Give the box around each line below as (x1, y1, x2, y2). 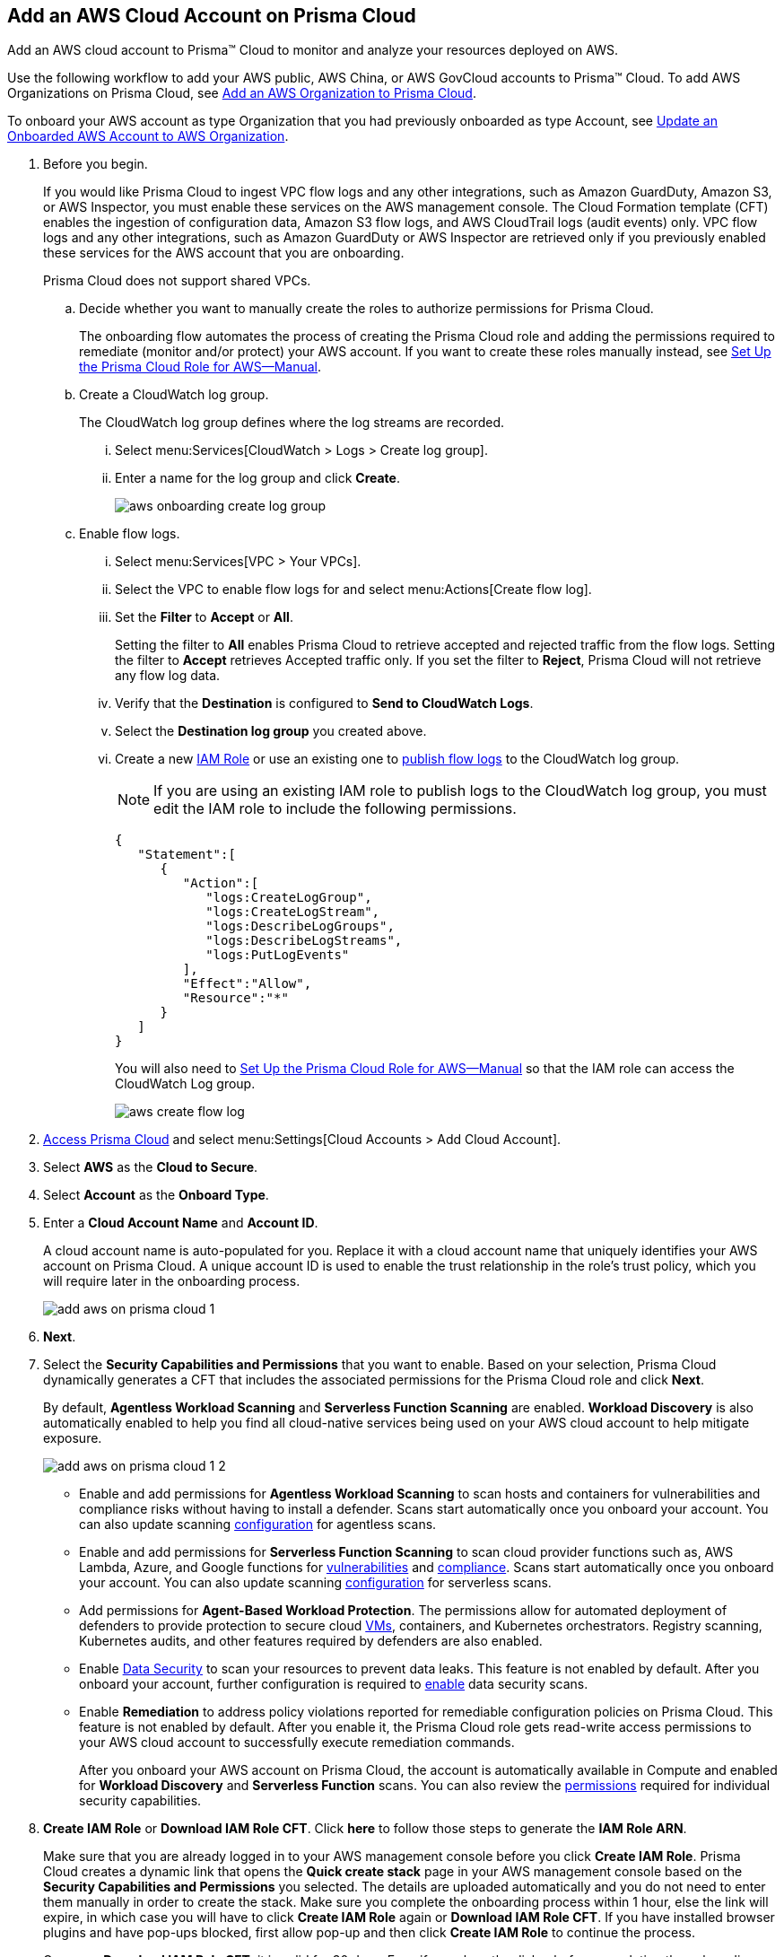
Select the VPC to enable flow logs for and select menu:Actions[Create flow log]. (115, 581, 592, 598)
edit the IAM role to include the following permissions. (153, 799, 517, 818)
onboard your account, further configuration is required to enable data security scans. (79, 1676, 588, 1692)
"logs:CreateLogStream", (205, 904, 380, 920)
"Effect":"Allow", (182, 976, 312, 992)
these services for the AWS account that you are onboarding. (43, 245, 405, 261)
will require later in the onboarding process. (43, 1273, 301, 1289)
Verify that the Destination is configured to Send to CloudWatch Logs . (115, 695, 534, 712)
